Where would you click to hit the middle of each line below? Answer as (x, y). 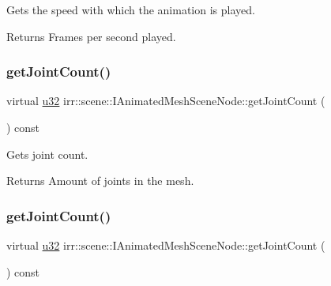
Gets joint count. (47, 154)
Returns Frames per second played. (91, 36)
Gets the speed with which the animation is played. (131, 9)
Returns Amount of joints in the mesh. (100, 181)
